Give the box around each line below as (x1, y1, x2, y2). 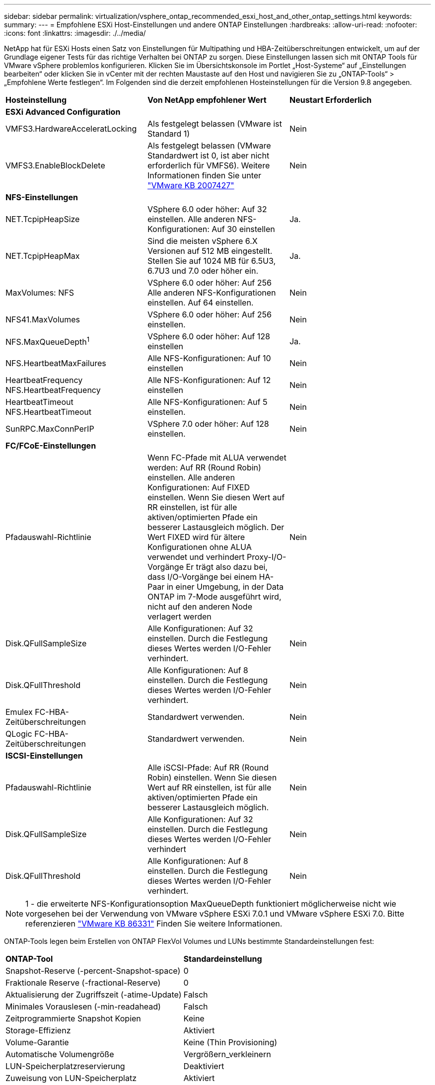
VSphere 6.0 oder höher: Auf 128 (147, 331, 270, 341)
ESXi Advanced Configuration (5, 107, 121, 117)
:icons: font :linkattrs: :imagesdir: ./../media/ (4, 29, 146, 37)
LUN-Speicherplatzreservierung (5, 1061, 125, 1071)
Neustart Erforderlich (289, 95, 372, 105)
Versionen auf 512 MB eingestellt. (147, 246, 273, 256)
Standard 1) (147, 129, 190, 139)
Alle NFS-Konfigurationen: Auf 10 (147, 353, 271, 363)
